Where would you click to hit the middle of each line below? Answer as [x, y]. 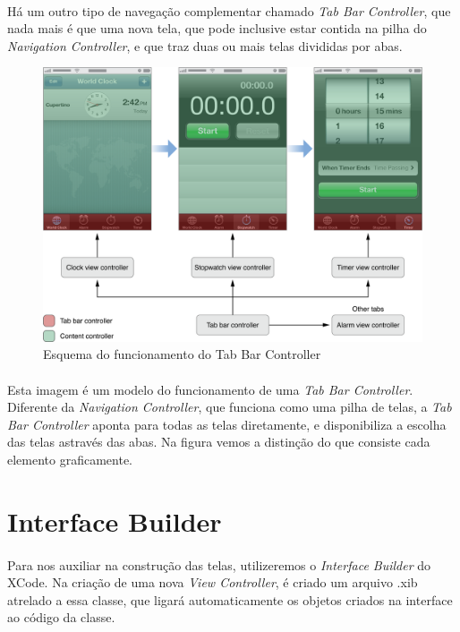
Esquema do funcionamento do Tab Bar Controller [182, 354]
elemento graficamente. [70, 459]
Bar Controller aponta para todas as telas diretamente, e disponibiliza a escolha [227, 424]
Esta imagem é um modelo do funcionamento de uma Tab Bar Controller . [210, 389]
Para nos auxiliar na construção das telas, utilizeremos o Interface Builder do [219, 564]
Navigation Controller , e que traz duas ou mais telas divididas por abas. [205, 45]
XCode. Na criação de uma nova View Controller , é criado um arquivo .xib [213, 582]
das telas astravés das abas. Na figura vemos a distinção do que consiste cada [219, 442]
